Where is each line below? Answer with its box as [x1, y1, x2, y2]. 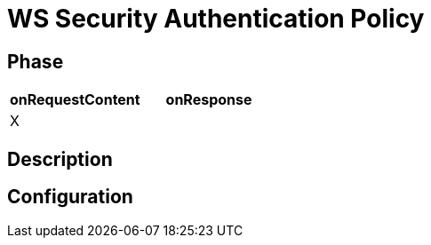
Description [7, 147, 113, 170]
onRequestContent [10, 91, 140, 109]
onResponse [165, 91, 252, 109]
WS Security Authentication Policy [7, 4, 425, 34]
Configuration [7, 186, 133, 209]
